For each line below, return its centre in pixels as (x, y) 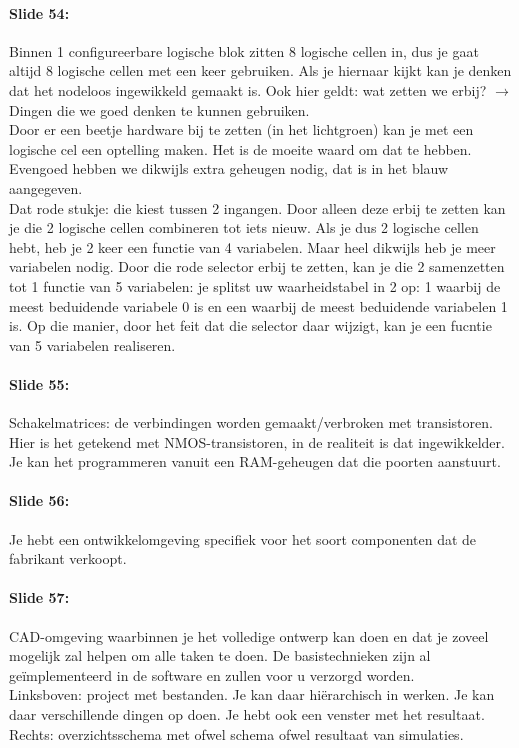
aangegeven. (46, 187)
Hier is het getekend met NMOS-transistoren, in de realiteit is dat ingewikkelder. (257, 441)
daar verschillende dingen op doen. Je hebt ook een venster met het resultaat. (247, 714)
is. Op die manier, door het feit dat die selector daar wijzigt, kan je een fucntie (250, 325)
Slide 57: (39, 597)
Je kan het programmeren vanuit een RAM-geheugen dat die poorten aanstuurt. (255, 461)
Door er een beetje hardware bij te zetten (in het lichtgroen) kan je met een (241, 129)
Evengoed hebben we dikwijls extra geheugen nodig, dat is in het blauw (229, 168)
